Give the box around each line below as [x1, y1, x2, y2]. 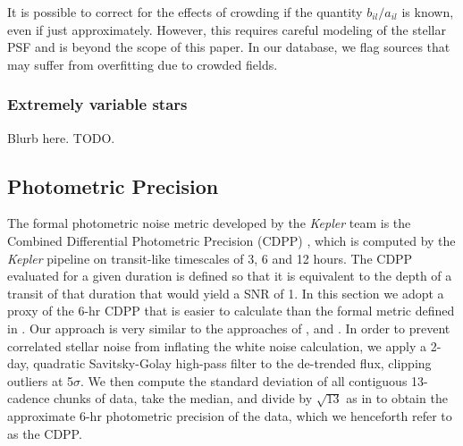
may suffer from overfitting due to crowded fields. [7, 55, 278, 73]
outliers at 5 [7, 371, 74, 390]
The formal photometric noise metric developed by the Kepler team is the [7, 214, 411, 232]
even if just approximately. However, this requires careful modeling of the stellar [7, 20, 446, 38]
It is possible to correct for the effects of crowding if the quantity [7, 3, 363, 21]
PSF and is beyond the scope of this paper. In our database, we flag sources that [7, 38, 450, 56]
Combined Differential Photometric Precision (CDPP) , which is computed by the [7, 231, 456, 249]
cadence [7, 389, 50, 408]
